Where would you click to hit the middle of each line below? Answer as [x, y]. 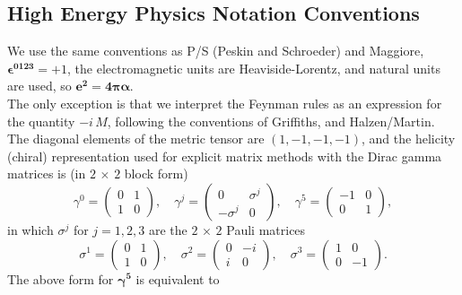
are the [168, 229]
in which [31, 229]
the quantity [41, 121]
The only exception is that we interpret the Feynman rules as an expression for [225, 103]
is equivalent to [178, 278]
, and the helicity [409, 139]
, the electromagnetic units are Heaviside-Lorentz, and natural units [254, 68]
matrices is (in [47, 174]
